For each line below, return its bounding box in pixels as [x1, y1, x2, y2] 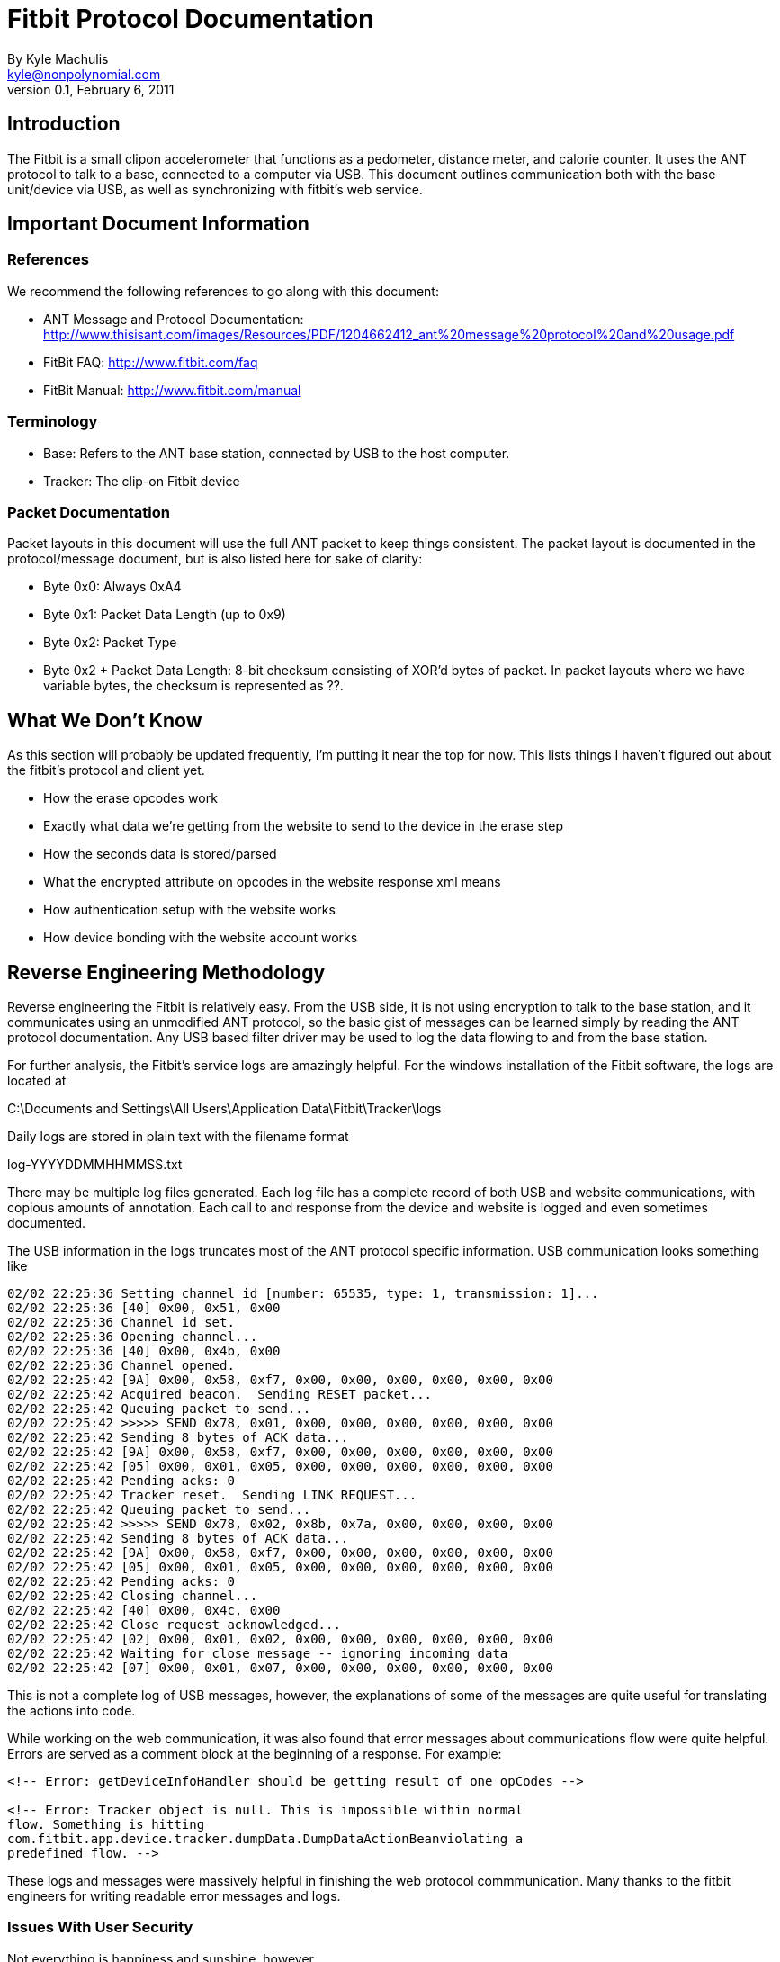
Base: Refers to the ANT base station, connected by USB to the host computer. [43, 445, 510, 461]
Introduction [7, 112, 121, 136]
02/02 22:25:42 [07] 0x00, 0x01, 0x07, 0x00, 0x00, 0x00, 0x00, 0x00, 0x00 [7, 1660, 553, 1675]
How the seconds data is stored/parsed [43, 846, 277, 862]
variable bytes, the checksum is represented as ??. [43, 678, 344, 694]
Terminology [7, 412, 98, 431]
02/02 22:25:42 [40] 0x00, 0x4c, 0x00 [7, 1603, 281, 1617]
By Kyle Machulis [7, 50, 109, 67]
